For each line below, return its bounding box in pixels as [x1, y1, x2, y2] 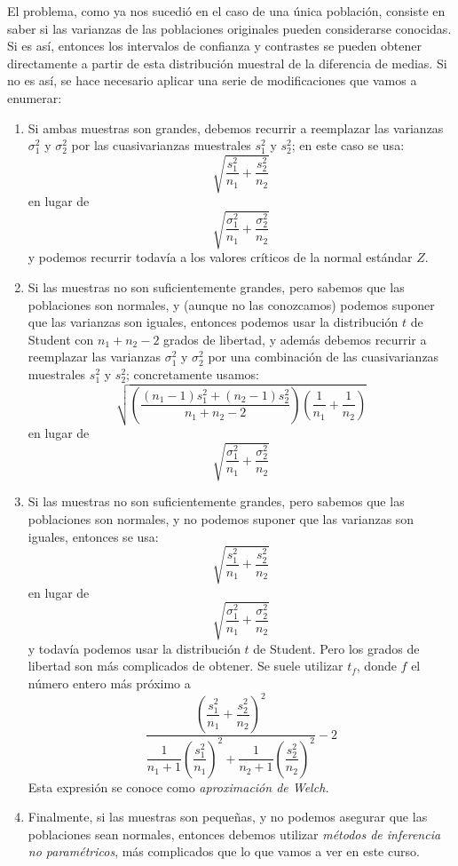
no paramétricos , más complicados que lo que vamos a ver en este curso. [28, 842, 420, 861]
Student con [28, 330, 94, 348]
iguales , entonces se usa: [28, 527, 159, 545]
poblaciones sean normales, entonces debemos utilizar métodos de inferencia [28, 824, 441, 843]
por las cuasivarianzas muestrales [71, 136, 251, 155]
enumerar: [7, 88, 62, 107]
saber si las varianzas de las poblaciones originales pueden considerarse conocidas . [7, 19, 452, 37]
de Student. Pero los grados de [253, 639, 420, 657]
